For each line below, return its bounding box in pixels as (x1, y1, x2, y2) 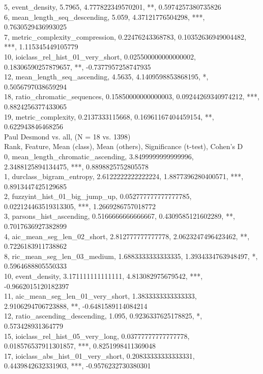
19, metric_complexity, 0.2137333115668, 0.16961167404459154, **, (4, 111, 214, 122)
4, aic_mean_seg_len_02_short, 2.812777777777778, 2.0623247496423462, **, (4, 231, 250, 241)
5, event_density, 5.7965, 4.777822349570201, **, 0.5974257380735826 (4, 2, 221, 12)
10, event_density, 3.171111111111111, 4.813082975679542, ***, (4, 271, 203, 281)
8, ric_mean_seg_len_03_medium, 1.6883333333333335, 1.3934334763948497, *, (4, 250, 258, 261)
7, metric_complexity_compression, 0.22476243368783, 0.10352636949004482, (4, 31, 246, 42)
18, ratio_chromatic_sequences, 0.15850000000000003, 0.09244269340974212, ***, (4, 91, 259, 102)
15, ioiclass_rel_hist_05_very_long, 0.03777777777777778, (4, 330, 190, 341)
